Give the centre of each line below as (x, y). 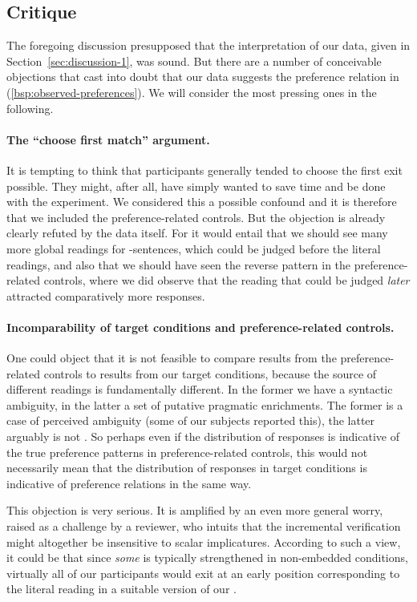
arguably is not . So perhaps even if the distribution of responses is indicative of (203, 436)
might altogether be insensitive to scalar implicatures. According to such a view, (204, 541)
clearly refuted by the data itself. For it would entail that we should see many (197, 233)
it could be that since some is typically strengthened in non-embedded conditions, (207, 558)
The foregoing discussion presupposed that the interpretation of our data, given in (208, 45)
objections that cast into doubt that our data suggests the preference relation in (203, 77)
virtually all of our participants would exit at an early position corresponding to (203, 573)
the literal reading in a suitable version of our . (121, 589)
